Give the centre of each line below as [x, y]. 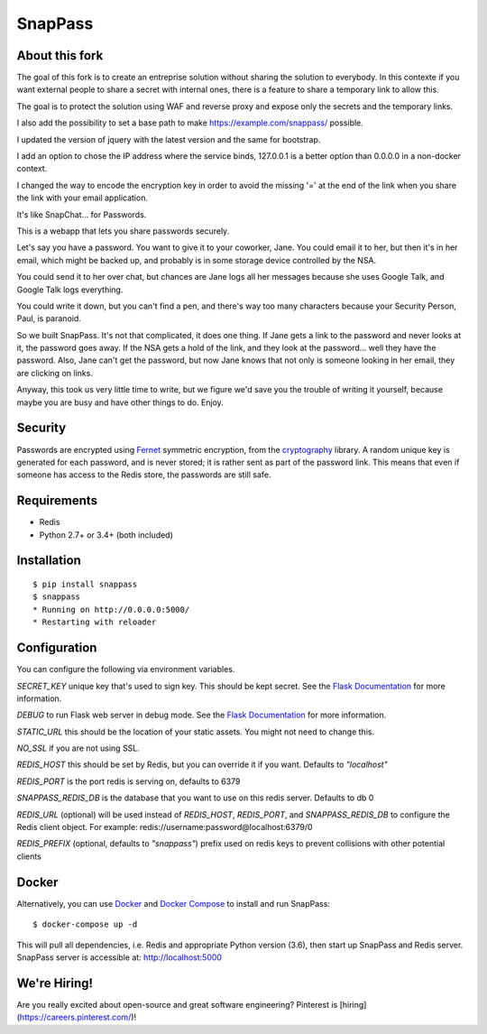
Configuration [57, 648]
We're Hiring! [55, 983]
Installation [49, 561]
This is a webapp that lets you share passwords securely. [123, 231]
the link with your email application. [83, 198]
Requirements [57, 501]
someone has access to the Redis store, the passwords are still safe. [144, 475]
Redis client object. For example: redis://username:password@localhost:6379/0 [165, 827]
